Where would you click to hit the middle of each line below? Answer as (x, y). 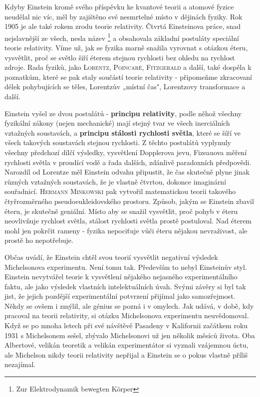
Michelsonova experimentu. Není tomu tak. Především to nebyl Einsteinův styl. (126, 267)
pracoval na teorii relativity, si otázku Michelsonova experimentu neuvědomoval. (127, 315)
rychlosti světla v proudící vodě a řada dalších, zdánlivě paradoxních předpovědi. (128, 162)
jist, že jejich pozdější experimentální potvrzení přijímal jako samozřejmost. (120, 296)
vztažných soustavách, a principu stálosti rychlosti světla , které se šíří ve (123, 132)
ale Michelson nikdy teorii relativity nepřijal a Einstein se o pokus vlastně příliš (126, 354)
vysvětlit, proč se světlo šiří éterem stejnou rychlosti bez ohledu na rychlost (120, 57)
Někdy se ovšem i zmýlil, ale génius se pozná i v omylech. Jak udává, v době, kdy (129, 305)
